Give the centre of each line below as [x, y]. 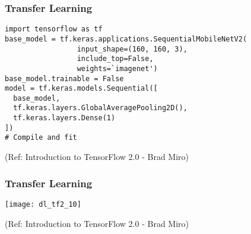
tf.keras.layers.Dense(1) [64, 118]
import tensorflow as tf [54, 29]
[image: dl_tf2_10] [43, 204]
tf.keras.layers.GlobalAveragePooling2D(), [100, 108]
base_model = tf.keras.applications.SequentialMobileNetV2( [126, 39]
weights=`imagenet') [117, 68]
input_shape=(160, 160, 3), [132, 49]
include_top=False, [115, 59]
